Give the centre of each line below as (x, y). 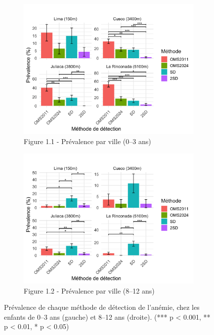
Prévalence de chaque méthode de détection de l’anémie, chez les (102, 307)
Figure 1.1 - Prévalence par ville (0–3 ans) (87, 141)
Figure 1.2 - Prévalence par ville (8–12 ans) (89, 290)
